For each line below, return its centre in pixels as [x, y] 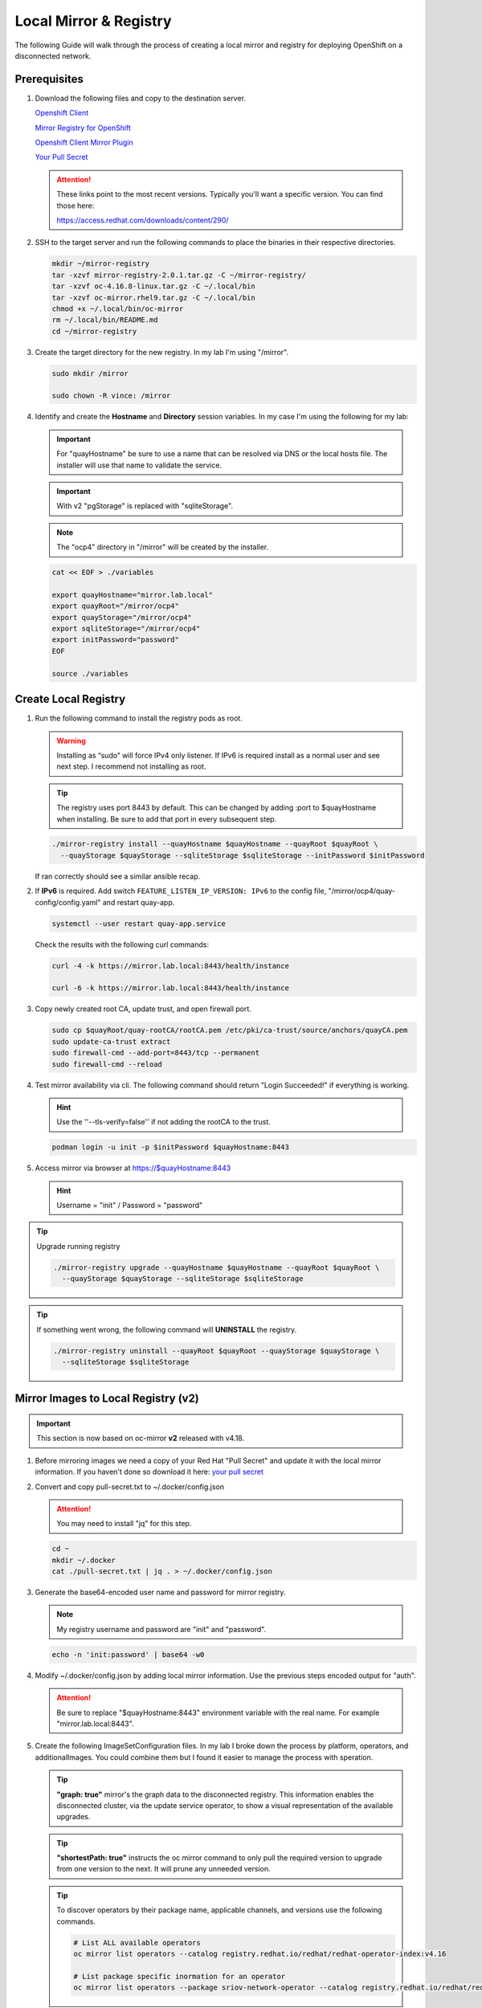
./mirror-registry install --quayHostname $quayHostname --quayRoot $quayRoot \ [215, 844]
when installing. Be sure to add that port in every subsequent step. [167, 818]
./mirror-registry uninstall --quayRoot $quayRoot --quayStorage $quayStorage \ [216, 1351]
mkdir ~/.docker [84, 1560]
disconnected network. [53, 55]
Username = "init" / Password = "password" [130, 1206]
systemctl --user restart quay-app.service [139, 923]
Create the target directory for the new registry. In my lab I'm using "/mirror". [162, 352]
